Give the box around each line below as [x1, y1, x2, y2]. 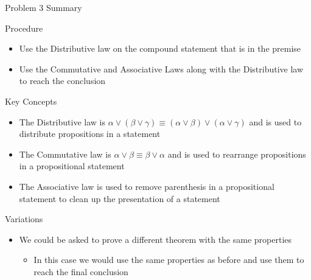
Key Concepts [5, 94, 57, 107]
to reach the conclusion [19, 74, 106, 87]
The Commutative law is [19, 147, 111, 160]
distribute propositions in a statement [19, 127, 161, 140]
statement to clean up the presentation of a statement [19, 192, 220, 205]
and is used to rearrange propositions [167, 147, 306, 160]
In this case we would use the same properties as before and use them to [33, 253, 304, 266]
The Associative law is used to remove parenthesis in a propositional [19, 180, 274, 192]
